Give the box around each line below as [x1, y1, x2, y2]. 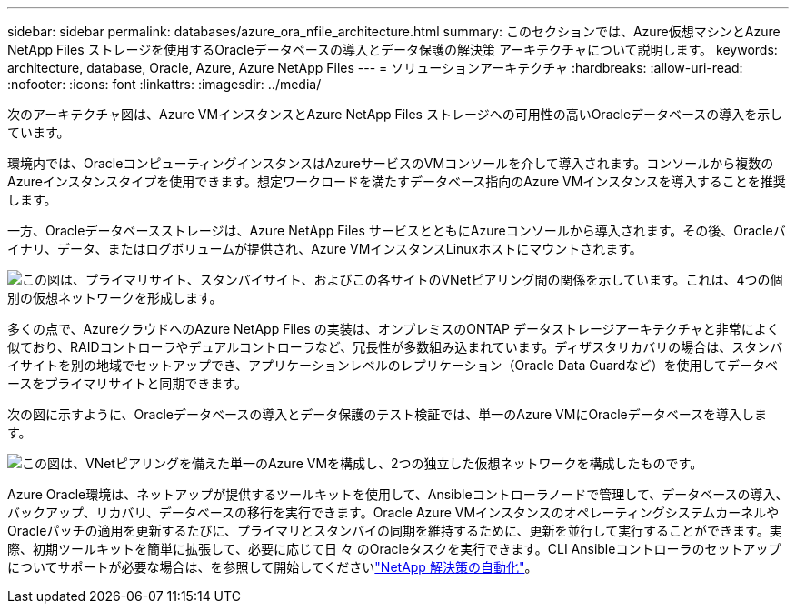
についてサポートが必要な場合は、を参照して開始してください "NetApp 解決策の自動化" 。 [7, 559, 538, 575]
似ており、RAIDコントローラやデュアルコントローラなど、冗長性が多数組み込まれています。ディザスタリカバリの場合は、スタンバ [7, 339, 783, 355]
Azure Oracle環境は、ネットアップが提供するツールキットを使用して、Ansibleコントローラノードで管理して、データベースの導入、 [7, 486, 789, 502]
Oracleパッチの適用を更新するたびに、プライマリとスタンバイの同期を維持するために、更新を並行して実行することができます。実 [7, 523, 782, 538]
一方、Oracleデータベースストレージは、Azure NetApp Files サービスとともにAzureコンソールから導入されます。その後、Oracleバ [7, 223, 786, 238]
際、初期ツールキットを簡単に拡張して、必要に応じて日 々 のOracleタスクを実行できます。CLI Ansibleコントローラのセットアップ [7, 541, 781, 556]
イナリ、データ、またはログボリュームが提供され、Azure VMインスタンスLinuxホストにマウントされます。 [7, 241, 642, 256]
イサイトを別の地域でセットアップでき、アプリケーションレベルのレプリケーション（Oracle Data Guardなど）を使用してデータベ [7, 357, 778, 373]
